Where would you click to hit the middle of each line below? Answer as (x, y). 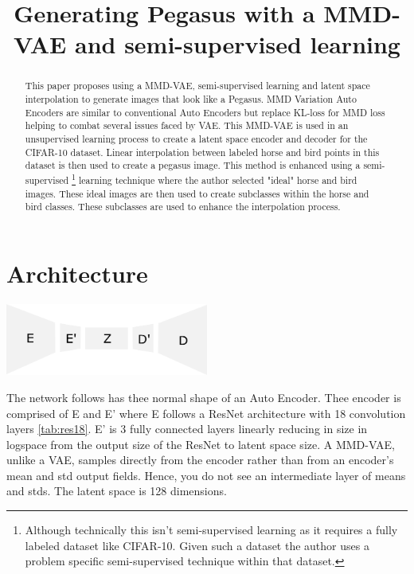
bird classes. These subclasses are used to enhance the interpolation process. (183, 207)
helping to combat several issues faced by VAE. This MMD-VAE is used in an (187, 125)
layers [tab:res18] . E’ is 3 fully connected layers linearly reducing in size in (187, 429)
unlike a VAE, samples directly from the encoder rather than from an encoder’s (200, 460)
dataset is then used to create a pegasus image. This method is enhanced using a (193, 165)
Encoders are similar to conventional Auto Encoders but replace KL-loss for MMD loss (205, 112)
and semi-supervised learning (237, 44)
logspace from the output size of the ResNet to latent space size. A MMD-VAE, (201, 444)
